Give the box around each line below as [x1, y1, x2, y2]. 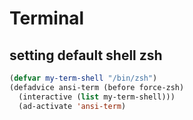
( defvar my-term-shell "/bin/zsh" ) [9, 73, 158, 83]
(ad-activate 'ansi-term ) [18, 101, 127, 111]
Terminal [9, 7, 85, 30]
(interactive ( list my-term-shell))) [18, 92, 176, 102]
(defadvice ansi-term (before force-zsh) [9, 82, 185, 92]
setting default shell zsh [9, 47, 163, 64]
